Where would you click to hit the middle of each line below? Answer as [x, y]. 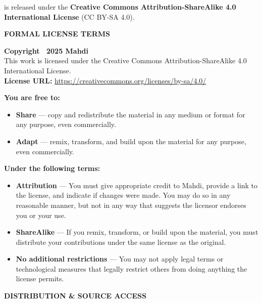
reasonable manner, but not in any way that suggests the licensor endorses [131, 205]
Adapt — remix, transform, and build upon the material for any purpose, [131, 141]
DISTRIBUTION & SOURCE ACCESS [75, 296]
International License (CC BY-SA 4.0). [69, 16]
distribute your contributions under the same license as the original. [121, 242]
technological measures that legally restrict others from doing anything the [132, 268]
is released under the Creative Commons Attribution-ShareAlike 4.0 [120, 7]
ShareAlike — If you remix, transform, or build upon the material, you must [137, 232]
